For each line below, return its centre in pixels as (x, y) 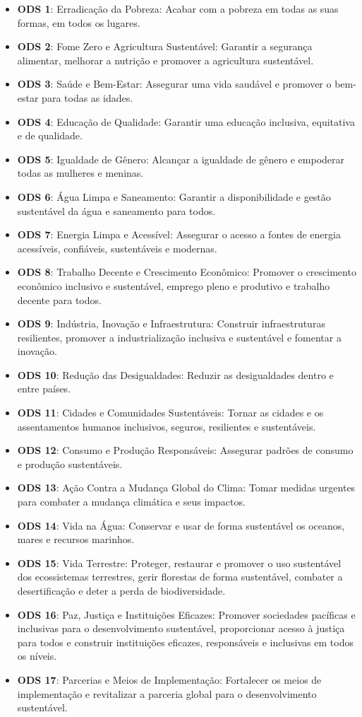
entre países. (44, 389)
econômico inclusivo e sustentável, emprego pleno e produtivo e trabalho (174, 285)
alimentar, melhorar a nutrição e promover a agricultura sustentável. (165, 60)
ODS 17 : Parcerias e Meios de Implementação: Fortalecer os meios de (169, 679)
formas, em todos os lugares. (79, 22)
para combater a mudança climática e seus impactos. (131, 502)
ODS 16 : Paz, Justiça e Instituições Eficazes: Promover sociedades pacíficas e (186, 614)
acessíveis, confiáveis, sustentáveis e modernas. (117, 248)
